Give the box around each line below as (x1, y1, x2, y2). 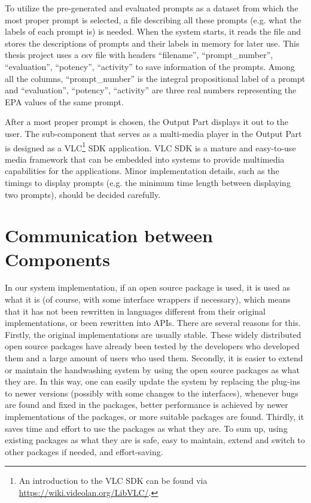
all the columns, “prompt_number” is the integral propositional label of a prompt (5, 72, 306, 84)
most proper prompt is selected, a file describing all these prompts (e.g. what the (5, 13, 301, 26)
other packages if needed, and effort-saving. (5, 445, 163, 458)
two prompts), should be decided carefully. (5, 188, 161, 200)
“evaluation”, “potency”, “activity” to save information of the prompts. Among (5, 60, 295, 72)
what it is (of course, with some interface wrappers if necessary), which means (5, 293, 291, 306)
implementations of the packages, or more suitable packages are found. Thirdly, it (5, 410, 304, 422)
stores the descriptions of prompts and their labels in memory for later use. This (5, 36, 300, 49)
